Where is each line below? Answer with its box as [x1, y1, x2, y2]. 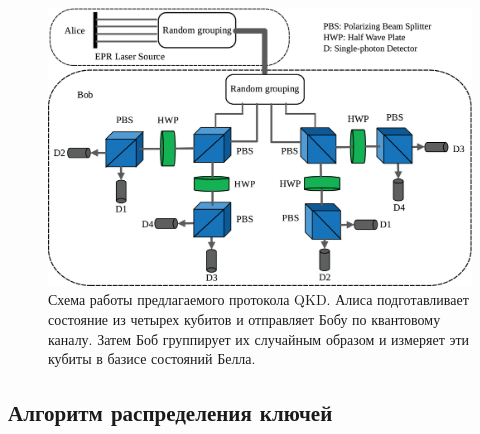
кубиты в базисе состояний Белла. [48, 348, 256, 369]
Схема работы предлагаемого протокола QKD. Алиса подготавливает [48, 289, 469, 310]
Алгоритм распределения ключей [8, 397, 333, 428]
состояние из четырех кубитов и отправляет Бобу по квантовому [48, 309, 441, 330]
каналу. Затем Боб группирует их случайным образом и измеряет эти [48, 328, 470, 349]
